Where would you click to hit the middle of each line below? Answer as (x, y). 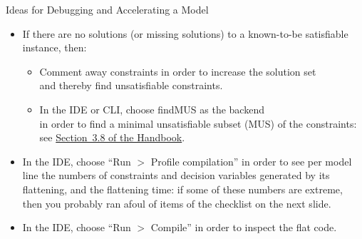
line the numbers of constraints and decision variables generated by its (176, 175)
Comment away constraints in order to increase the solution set (178, 71)
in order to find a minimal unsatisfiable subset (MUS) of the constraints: (198, 123)
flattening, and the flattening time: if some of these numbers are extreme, (182, 189)
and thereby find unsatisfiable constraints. (131, 85)
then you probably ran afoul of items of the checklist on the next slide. (177, 203)
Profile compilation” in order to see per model (251, 161)
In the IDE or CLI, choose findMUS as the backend (152, 109)
